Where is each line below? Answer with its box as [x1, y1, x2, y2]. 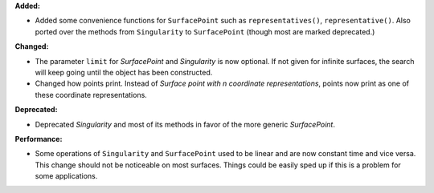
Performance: [14, 134, 63, 143]
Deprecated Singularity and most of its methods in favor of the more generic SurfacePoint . [35, 119, 336, 129]
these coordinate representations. [35, 90, 148, 99]
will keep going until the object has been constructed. [35, 67, 213, 77]
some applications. [35, 171, 98, 181]
